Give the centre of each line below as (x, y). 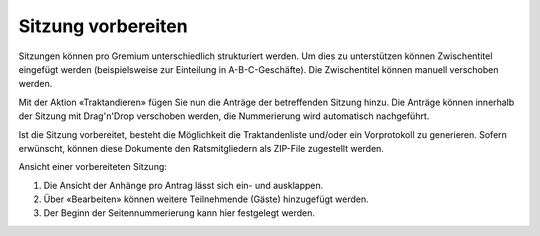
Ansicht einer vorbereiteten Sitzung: (92, 167)
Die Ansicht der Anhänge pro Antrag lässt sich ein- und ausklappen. (183, 185)
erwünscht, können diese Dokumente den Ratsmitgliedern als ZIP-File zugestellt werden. (201, 148)
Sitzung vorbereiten (103, 26)
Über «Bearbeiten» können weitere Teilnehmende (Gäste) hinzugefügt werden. (206, 199)
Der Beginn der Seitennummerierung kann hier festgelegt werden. (179, 213)
